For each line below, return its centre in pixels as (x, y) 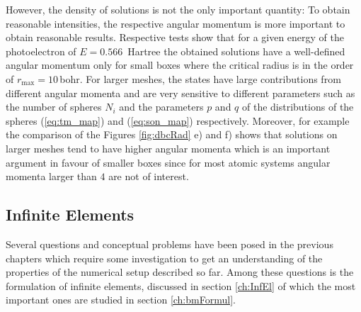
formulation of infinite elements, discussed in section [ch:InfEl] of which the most (181, 285)
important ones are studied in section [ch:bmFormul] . (121, 300)
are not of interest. (149, 176)
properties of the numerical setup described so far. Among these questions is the (180, 272)
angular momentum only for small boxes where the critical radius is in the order (180, 65)
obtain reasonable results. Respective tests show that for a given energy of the (175, 37)
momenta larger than (51, 176)
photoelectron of (41, 51)
